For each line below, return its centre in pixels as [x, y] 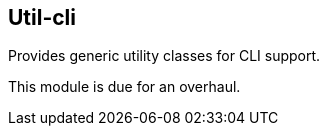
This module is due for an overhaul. [124, 87]
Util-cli [42, 17]
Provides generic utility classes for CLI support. [164, 56]
